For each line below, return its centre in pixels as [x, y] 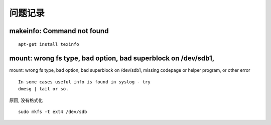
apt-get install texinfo [49, 44]
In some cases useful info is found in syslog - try [84, 82]
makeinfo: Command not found [59, 31]
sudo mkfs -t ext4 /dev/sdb [53, 112]
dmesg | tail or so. [43, 89]
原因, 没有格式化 [26, 100]
